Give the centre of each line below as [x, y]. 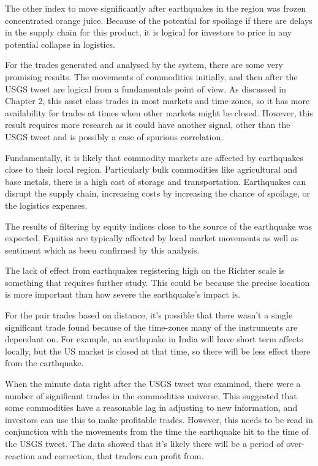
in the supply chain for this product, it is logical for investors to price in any [149, 32]
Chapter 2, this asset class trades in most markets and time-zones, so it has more [157, 101]
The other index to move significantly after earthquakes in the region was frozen [156, 8]
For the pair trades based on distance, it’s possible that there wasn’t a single [149, 315]
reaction [20, 455]
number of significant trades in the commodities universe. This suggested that [151, 395]
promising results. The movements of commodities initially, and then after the [151, 76]
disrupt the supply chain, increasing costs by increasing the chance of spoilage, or [158, 193]
